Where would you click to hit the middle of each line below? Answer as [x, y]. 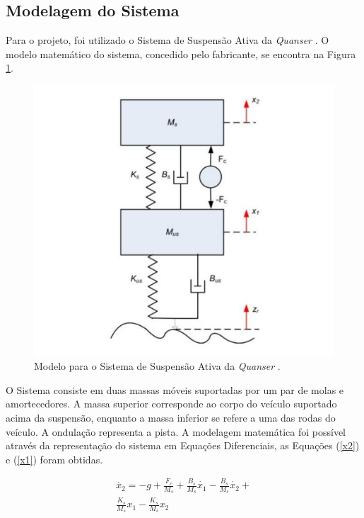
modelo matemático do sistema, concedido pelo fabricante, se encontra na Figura [181, 54]
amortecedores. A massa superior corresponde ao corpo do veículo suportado [171, 404]
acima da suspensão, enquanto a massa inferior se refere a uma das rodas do [171, 417]
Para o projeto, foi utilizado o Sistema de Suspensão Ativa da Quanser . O [168, 40]
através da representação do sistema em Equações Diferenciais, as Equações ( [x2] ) [183, 445]
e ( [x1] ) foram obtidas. [54, 459]
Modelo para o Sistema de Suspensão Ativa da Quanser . [157, 366]
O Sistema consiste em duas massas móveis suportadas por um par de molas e [175, 389]
